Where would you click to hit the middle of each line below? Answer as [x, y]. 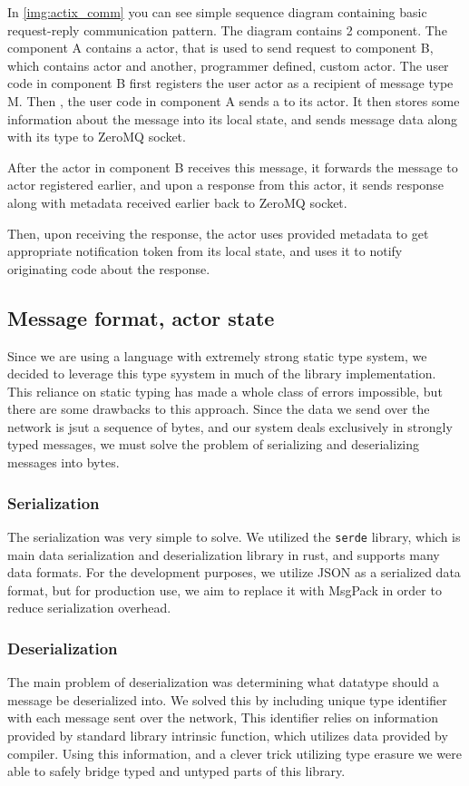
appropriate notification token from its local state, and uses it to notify [205, 251]
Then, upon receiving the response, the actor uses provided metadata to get [218, 233]
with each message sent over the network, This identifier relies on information [223, 717]
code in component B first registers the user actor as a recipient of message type [230, 83]
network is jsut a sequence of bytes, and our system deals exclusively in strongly [230, 426]
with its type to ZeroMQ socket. [97, 137]
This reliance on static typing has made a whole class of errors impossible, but [225, 391]
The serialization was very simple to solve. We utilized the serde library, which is [234, 536]
